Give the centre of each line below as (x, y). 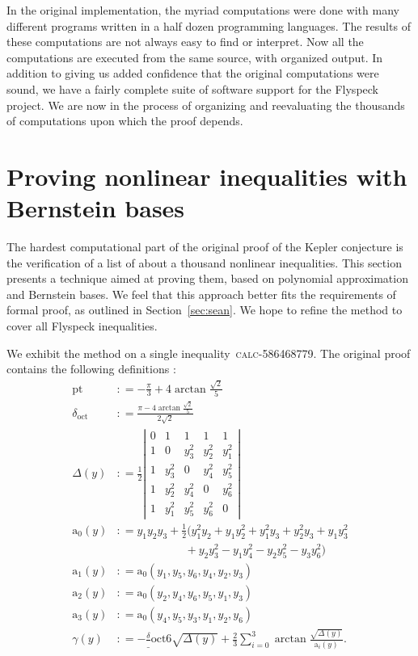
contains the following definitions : (91, 369)
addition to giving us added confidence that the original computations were (193, 73)
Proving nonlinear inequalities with (207, 176)
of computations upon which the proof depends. (125, 121)
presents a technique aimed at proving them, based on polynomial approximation (207, 278)
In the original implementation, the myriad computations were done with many (203, 10)
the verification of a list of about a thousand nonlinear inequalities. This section (204, 262)
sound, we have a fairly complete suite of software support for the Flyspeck (192, 88)
